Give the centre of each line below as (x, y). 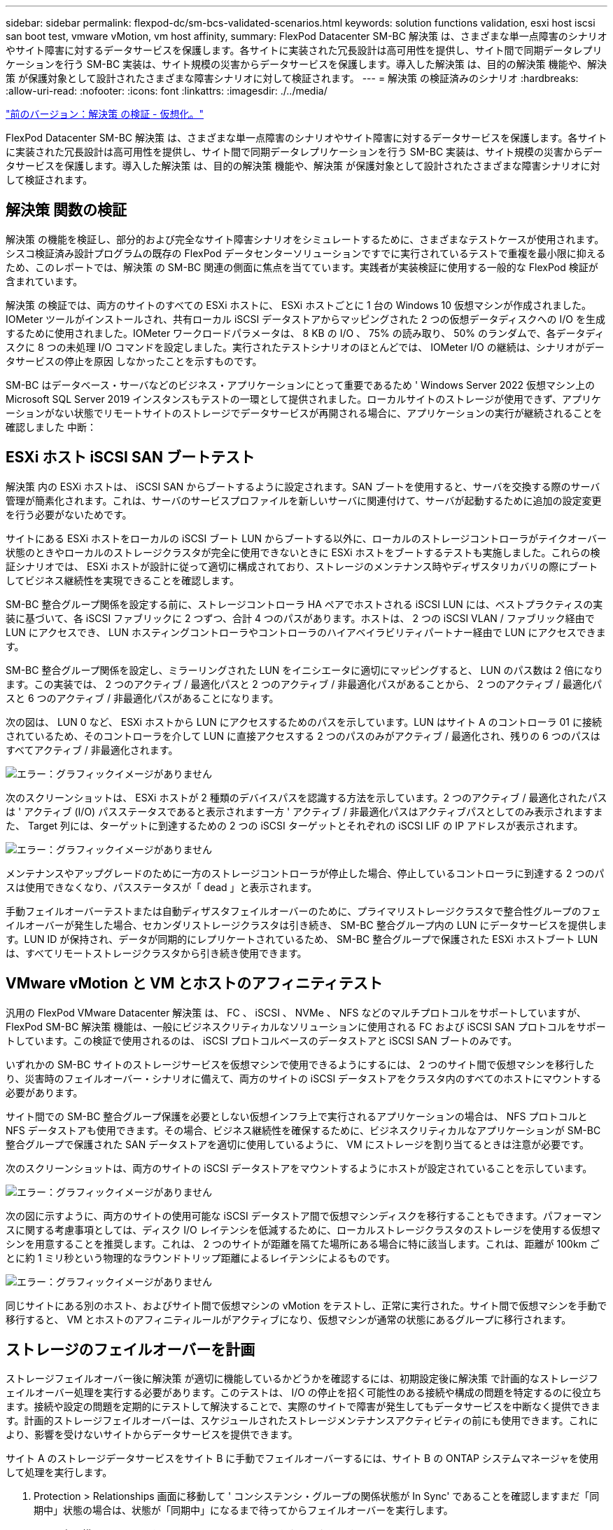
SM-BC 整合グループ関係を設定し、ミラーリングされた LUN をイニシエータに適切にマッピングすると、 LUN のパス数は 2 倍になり (304, 670)
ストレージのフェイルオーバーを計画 (131, 1349)
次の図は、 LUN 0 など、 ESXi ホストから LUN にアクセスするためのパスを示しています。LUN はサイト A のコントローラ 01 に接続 (304, 722)
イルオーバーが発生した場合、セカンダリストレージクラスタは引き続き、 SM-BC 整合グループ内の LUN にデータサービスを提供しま (306, 925)
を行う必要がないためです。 (69, 514)
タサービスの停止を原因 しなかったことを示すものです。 (134, 361)
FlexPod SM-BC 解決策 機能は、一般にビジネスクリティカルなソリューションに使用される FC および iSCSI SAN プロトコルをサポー (306, 1026)
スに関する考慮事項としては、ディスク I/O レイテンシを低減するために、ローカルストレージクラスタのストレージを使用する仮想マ (303, 1229)
